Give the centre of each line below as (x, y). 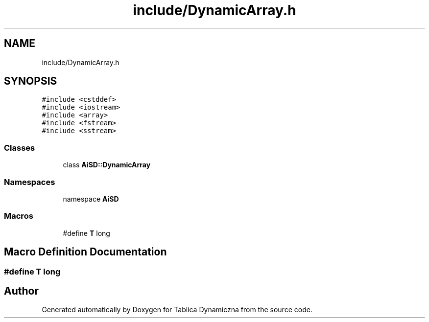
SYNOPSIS (31, 81)
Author (21, 291)
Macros (19, 216)
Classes (20, 148)
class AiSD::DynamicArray (107, 165)
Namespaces (30, 182)
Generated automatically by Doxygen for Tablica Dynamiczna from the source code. (177, 310)
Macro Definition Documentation (85, 252)
